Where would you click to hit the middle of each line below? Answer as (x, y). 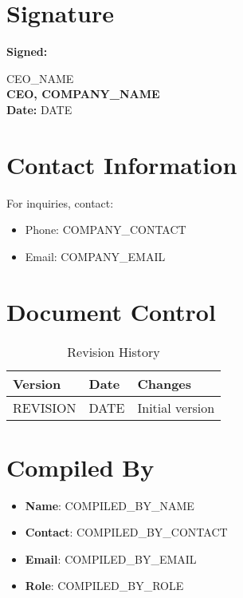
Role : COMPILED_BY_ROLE (104, 586)
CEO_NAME (40, 78)
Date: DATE (39, 109)
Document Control (111, 311)
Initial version (176, 407)
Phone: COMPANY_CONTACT (106, 230)
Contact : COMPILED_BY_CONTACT (126, 532)
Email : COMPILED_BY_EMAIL (111, 558)
